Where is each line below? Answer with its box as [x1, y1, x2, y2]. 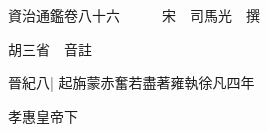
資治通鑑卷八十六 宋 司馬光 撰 [8, 5, 260, 25]
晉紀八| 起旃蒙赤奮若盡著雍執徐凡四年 [8, 72, 255, 93]
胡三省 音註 [8, 38, 92, 59]
